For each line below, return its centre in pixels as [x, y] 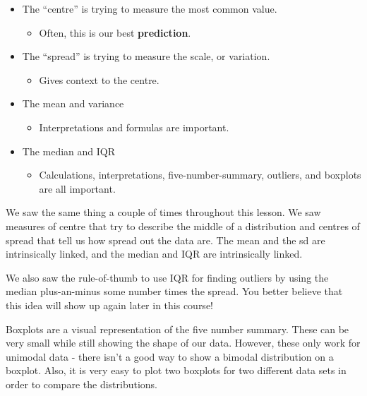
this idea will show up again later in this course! [109, 305]
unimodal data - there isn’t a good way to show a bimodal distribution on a [170, 356]
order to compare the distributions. [82, 384]
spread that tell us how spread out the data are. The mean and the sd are [166, 240]
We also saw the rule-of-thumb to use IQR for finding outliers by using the [167, 277]
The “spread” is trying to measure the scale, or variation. [146, 56]
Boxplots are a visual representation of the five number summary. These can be [178, 329]
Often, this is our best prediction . [115, 32]
